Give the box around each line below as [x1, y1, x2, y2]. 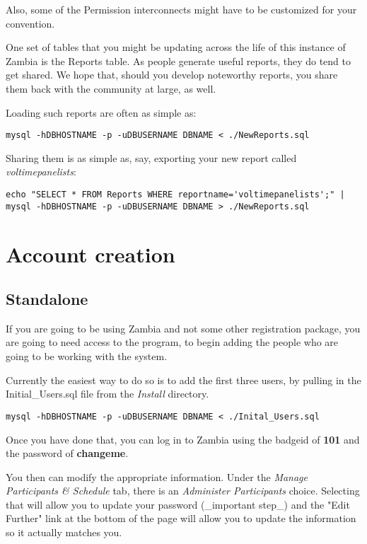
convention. [6, 16, 55, 30]
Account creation [6, 239, 175, 268]
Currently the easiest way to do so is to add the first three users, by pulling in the [6, 372, 361, 387]
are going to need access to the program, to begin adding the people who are [6, 335, 339, 349]
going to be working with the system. [6, 349, 168, 364]
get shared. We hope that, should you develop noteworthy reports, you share [6, 67, 338, 82]
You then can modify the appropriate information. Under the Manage [6, 469, 308, 484]
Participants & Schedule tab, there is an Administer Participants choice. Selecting [6, 483, 360, 498]
